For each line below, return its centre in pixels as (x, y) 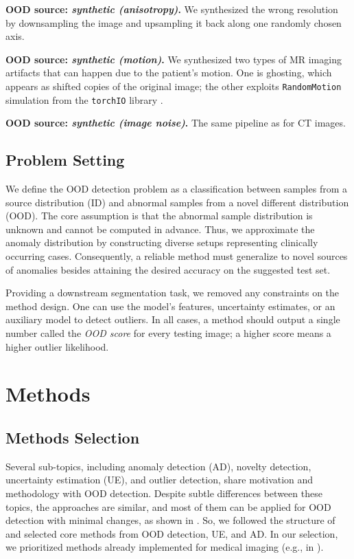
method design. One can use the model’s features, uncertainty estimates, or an (170, 306)
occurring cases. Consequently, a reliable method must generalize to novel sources (177, 256)
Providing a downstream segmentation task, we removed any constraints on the (173, 293)
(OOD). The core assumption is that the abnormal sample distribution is (159, 216)
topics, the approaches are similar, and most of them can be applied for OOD (168, 506)
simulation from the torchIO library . (84, 99)
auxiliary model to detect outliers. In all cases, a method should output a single (173, 319)
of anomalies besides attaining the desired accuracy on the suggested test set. (168, 269)
